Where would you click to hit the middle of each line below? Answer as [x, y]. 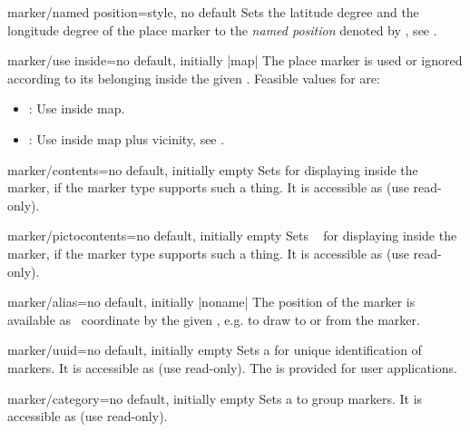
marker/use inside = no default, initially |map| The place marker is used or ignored [235, 60]
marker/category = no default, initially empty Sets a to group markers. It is [215, 398]
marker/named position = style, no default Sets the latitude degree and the [213, 12]
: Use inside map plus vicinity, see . [127, 138]
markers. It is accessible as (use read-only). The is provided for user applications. [232, 367]
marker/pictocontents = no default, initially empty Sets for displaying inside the [232, 236]
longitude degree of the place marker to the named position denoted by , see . [222, 29]
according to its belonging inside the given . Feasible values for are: [194, 78]
